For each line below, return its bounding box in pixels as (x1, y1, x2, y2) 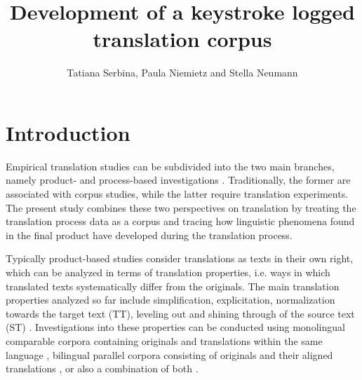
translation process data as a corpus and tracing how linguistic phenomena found (6, 214, 355, 229)
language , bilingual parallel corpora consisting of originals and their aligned (6, 347, 333, 362)
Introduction (6, 118, 130, 147)
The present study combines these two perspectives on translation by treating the (6, 200, 356, 215)
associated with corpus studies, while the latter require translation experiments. (6, 186, 349, 201)
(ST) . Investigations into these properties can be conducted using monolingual (6, 320, 345, 334)
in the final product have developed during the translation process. (6, 227, 293, 242)
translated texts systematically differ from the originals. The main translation (6, 278, 340, 293)
